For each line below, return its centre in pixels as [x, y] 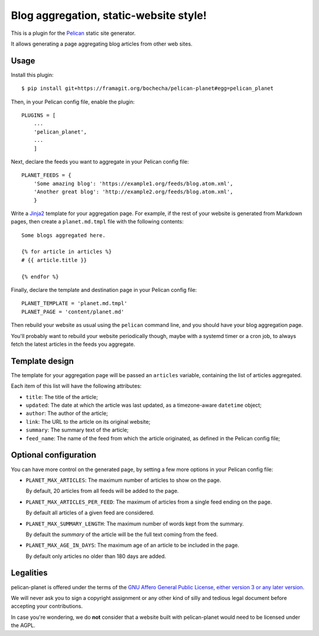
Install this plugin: [32, 74]
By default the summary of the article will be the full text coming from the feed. [122, 534]
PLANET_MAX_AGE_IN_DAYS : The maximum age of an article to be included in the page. [132, 545]
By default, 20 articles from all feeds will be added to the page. [102, 491]
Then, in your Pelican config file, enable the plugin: [73, 102]
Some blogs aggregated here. [64, 235]
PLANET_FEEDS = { [46, 175]
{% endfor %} [40, 277]
